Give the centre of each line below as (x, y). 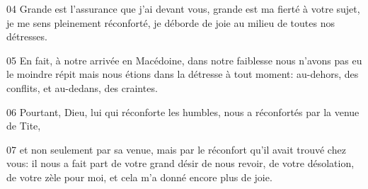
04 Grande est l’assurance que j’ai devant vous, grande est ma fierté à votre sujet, (183, 8)
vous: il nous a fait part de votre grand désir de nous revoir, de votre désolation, (180, 163)
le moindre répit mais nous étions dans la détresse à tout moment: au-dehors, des (183, 74)
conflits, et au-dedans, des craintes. (82, 87)
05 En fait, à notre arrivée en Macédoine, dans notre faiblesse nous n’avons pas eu (184, 60)
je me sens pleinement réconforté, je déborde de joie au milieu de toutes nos (171, 22)
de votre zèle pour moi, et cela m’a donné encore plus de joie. (139, 177)
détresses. (27, 36)
